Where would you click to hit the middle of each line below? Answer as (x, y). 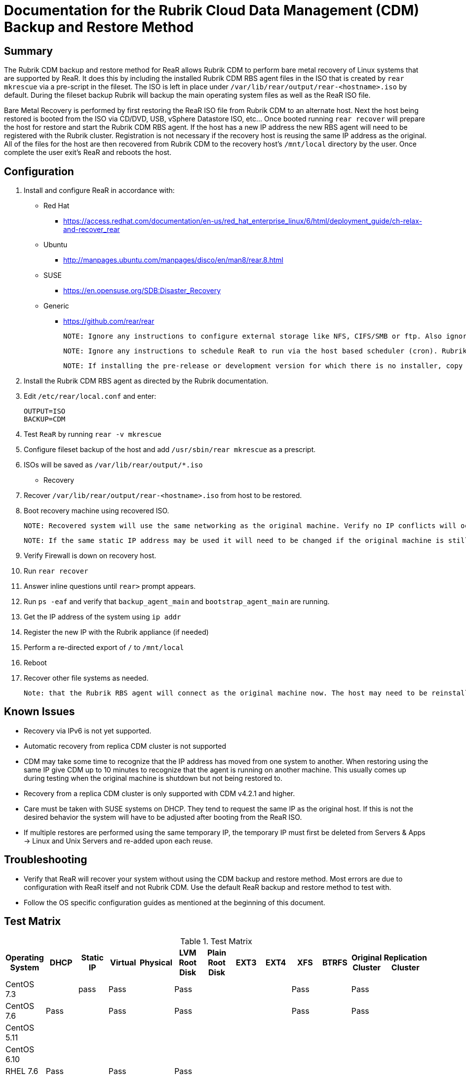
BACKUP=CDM (45, 419)
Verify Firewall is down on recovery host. (90, 556)
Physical (156, 962)
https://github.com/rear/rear (109, 321)
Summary (28, 51)
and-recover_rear (92, 230)
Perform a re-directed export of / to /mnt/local (104, 648)
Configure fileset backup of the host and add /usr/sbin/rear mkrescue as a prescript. (170, 450)
